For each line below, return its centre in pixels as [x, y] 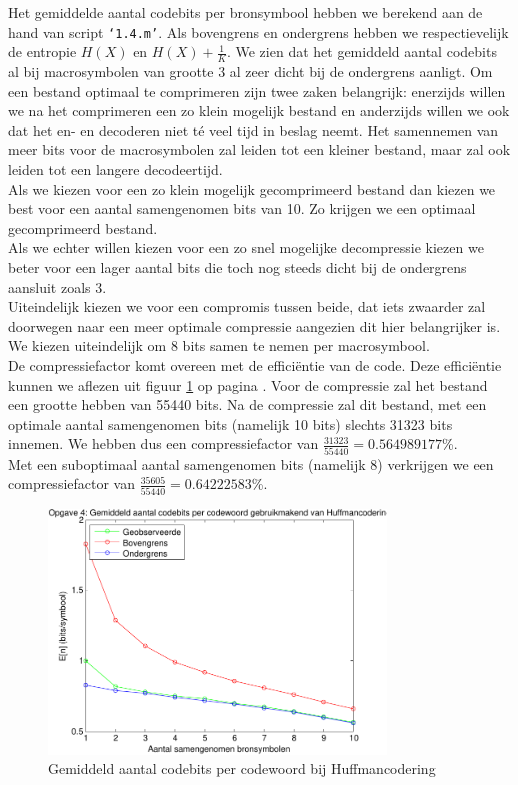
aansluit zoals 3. [57, 286]
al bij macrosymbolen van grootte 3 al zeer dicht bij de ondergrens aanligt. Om [250, 71]
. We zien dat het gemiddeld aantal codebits [361, 51]
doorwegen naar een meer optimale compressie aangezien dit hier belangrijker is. [254, 325]
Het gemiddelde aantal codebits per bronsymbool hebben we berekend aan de [245, 12]
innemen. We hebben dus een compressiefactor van [163, 443]
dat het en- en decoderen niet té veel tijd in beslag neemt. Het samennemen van [253, 129]
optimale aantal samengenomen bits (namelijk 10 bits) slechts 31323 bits [230, 423]
